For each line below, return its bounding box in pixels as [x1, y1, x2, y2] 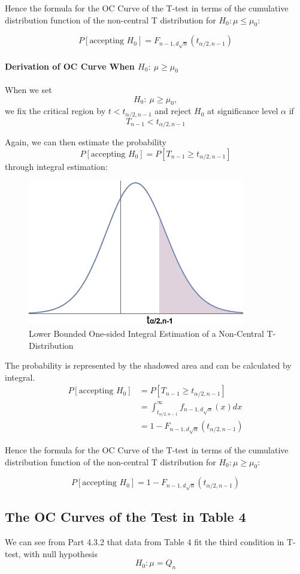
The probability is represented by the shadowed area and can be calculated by [5, 359, 292, 372]
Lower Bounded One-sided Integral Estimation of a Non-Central [29, 327, 264, 340]
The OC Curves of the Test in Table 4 [5, 507, 246, 526]
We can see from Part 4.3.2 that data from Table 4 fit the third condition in [5, 536, 284, 548]
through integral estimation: [5, 160, 108, 172]
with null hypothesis [23, 547, 98, 560]
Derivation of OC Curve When [5, 59, 135, 72]
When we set [5, 83, 52, 95]
